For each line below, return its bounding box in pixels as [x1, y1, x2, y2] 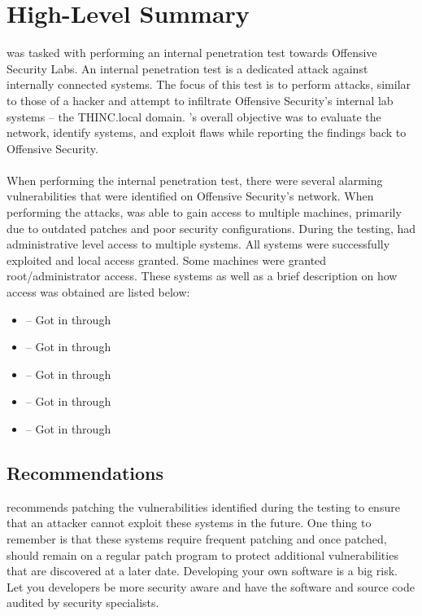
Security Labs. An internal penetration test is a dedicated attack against [7, 59, 368, 77]
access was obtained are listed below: [7, 284, 190, 301]
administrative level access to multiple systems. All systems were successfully [7, 235, 390, 253]
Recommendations [7, 460, 163, 485]
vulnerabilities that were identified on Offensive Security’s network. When [7, 187, 374, 205]
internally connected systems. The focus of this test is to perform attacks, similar [7, 76, 411, 93]
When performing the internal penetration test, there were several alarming [7, 171, 383, 188]
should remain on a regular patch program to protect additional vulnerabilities [7, 546, 398, 563]
